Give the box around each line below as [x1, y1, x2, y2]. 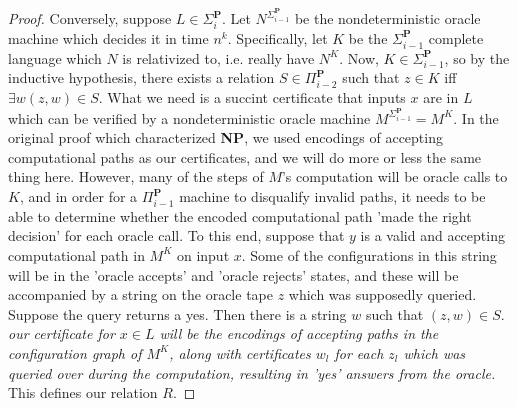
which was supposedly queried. [288, 284, 477, 305]
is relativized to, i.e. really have [122, 47, 315, 68]
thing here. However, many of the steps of [8, 166, 264, 187]
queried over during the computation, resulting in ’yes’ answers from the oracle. [8, 362, 496, 383]
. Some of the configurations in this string [241, 244, 497, 265]
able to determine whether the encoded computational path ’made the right [8, 205, 472, 226]
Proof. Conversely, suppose [8, 8, 172, 29]
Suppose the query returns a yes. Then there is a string [8, 303, 347, 324]
